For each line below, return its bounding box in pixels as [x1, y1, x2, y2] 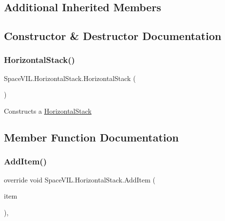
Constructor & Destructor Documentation [4, 28, 222, 43]
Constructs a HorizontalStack [4, 105, 92, 116]
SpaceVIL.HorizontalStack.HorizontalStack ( [4, 73, 136, 83]
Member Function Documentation [4, 129, 179, 144]
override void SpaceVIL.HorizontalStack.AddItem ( [4, 174, 156, 184]
